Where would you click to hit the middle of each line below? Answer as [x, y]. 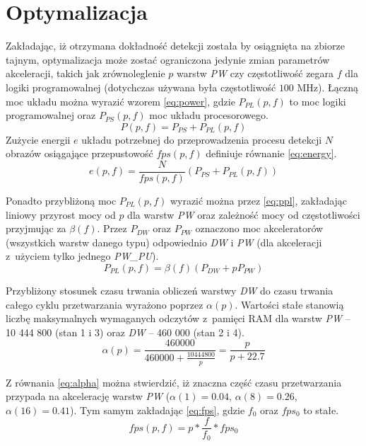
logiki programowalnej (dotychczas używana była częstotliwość [141, 87]
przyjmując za [36, 228]
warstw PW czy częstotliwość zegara [255, 73]
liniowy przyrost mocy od [61, 214]
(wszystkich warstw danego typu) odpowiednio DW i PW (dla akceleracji [164, 242]
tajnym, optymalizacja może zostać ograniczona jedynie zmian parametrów [168, 59]
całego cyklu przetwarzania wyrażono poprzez [105, 304]
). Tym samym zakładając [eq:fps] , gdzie [158, 410]
